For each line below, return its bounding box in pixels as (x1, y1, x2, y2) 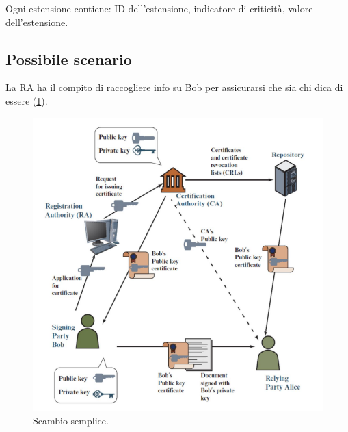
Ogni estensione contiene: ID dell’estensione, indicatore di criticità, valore (5, 1, 313, 15)
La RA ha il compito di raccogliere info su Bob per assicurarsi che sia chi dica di (5, 80, 343, 94)
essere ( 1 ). (5, 93, 48, 107)
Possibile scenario (5, 48, 132, 69)
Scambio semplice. (33, 414, 109, 428)
